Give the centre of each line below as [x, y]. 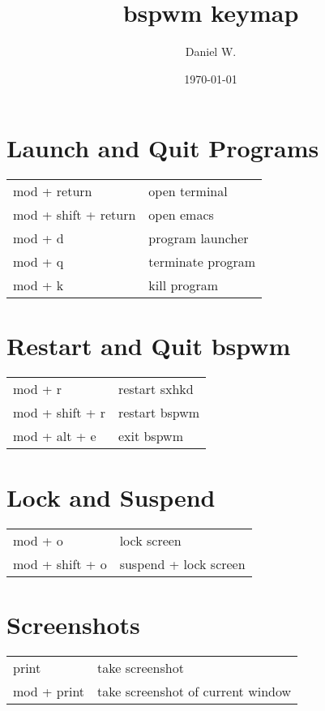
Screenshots [73, 624]
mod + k [38, 285]
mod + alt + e [55, 436]
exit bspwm [151, 436]
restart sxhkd [156, 389]
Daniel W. [211, 51]
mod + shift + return [75, 215]
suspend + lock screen [182, 563]
